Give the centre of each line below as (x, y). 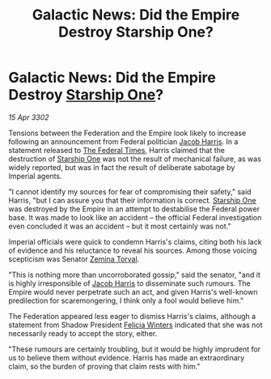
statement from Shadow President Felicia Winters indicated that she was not (135, 325)
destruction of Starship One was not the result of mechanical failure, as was (135, 159)
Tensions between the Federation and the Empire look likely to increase (127, 133)
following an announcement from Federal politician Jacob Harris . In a (123, 141)
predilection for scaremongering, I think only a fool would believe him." (126, 300)
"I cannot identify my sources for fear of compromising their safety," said (130, 191)
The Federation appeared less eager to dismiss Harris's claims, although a (132, 316)
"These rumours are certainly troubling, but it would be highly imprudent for (135, 349)
